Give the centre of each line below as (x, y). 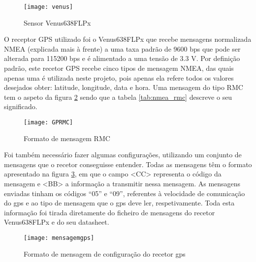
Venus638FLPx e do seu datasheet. (57, 222)
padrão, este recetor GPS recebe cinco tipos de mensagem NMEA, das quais (119, 68)
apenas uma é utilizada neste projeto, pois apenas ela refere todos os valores (119, 77)
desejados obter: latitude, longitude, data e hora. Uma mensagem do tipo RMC (124, 87)
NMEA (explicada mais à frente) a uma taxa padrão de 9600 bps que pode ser (122, 48)
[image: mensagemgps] (59, 238)
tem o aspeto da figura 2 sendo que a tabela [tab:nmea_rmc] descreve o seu (118, 97)
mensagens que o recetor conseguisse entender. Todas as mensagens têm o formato (128, 164)
